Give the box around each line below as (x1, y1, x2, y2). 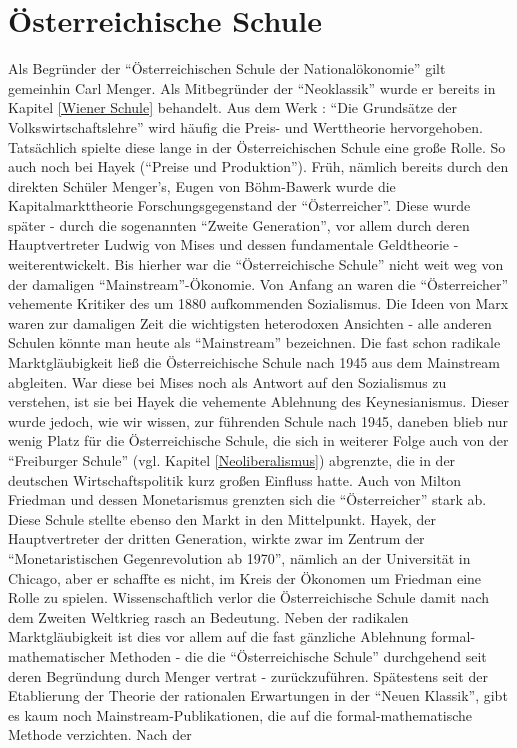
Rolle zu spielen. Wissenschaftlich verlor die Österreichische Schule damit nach (8, 587, 490, 608)
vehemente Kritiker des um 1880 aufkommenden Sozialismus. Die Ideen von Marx (8, 293, 509, 314)
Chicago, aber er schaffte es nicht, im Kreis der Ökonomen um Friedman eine (8, 567, 482, 588)
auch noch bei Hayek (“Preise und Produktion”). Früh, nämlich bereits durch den (8, 156, 509, 177)
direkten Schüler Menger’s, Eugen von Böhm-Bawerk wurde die (8, 175, 396, 196)
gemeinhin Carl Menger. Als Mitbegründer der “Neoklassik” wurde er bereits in (8, 77, 496, 98)
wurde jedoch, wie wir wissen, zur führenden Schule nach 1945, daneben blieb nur (8, 410, 509, 431)
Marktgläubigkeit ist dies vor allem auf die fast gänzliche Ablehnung (8, 626, 427, 647)
